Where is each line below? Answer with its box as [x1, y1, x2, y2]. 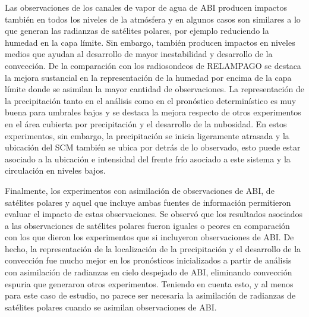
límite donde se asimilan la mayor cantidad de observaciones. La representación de [5, 83, 304, 95]
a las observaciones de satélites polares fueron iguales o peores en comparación [5, 219, 290, 231]
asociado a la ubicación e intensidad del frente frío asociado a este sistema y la [5, 152, 291, 165]
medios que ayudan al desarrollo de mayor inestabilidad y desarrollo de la [5, 48, 273, 60]
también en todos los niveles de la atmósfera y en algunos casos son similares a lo [5, 12, 301, 25]
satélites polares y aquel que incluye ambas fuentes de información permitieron [5, 196, 291, 208]
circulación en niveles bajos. [5, 164, 106, 177]
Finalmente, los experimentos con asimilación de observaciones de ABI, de [5, 184, 275, 196]
